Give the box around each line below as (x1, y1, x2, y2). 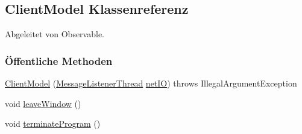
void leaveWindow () (5, 97, 81, 109)
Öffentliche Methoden (5, 53, 113, 68)
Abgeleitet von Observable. (5, 28, 105, 40)
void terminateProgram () (5, 117, 101, 130)
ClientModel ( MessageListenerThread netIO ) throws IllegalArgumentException (5, 77, 297, 90)
